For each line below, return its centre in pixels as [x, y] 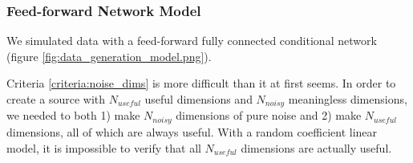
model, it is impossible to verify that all [104, 147]
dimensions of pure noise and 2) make [269, 115]
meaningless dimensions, [348, 99]
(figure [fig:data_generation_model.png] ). [109, 56]
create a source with [56, 99]
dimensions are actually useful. [316, 147]
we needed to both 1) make [73, 115]
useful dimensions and [198, 99]
